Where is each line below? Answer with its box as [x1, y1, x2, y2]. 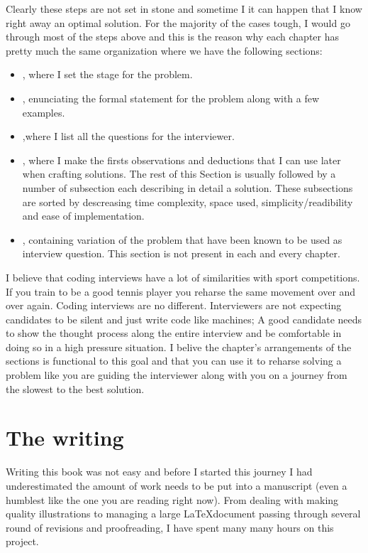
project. [6, 534, 39, 549]
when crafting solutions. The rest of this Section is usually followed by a [22, 166, 336, 181]
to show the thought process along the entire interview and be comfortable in [6, 326, 342, 340]
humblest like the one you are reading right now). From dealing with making [6, 492, 339, 507]
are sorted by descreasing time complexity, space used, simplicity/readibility [22, 194, 353, 209]
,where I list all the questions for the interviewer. [22, 129, 235, 144]
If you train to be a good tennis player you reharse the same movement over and [6, 284, 356, 299]
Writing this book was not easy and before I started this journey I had [6, 464, 313, 479]
